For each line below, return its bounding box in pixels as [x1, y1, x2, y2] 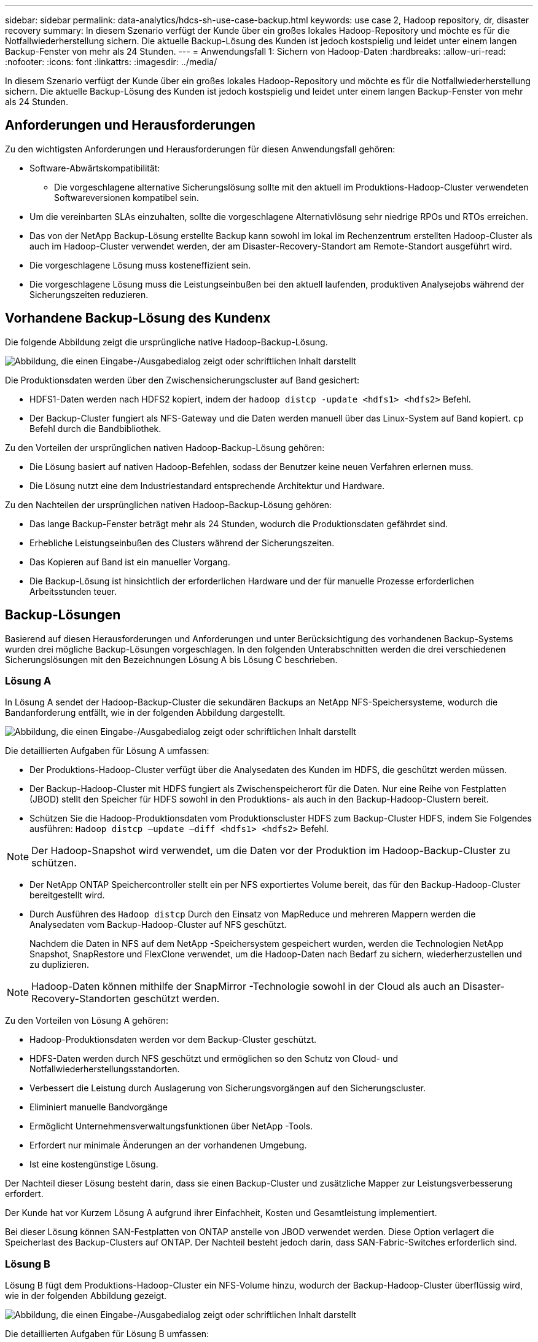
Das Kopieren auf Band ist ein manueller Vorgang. [29, 556, 230, 567]
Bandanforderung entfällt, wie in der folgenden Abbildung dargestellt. [5, 707, 286, 718]
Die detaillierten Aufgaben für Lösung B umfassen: [5, 1328, 209, 1340]
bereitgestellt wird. [29, 890, 105, 901]
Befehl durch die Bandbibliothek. [29, 423, 162, 434]
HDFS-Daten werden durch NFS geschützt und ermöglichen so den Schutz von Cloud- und [29, 1053, 399, 1064]
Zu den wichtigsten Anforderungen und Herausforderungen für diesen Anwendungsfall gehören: [5, 143, 396, 154]
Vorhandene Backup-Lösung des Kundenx [5, 310, 271, 326]
